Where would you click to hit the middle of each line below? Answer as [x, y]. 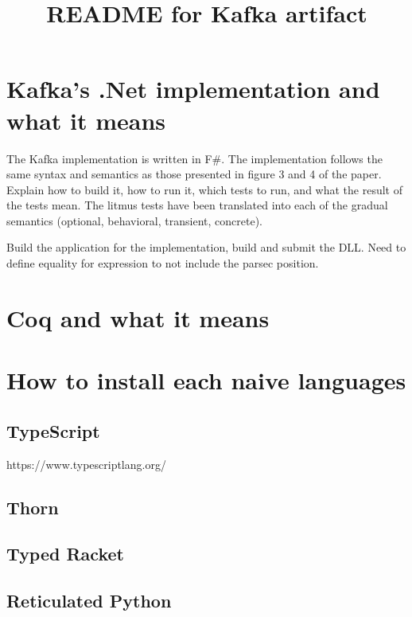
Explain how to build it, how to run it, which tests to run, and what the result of [204, 189]
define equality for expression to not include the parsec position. [163, 263]
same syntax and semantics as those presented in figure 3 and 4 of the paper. [194, 174]
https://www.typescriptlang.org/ [86, 464]
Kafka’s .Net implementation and [193, 89]
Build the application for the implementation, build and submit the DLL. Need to [206, 247]
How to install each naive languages [206, 380]
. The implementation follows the [302, 158]
